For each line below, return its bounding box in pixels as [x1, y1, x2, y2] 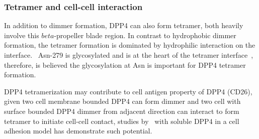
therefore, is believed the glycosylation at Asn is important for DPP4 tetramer [4, 59, 246, 70]
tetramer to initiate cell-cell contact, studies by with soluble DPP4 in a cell [4, 115, 239, 126]
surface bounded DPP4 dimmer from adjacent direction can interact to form [4, 105, 239, 116]
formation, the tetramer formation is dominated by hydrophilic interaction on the [4, 40, 255, 50]
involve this [4, 30, 39, 40]
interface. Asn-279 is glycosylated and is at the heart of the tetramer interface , [4, 50, 253, 60]
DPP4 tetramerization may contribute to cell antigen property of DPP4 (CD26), [4, 86, 252, 96]
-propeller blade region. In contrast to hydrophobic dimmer [54, 30, 236, 40]
